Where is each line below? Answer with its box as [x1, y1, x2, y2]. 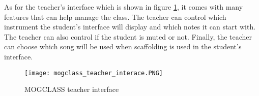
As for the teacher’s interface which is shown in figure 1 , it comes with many [4, 2, 243, 12]
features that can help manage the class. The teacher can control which [4, 11, 226, 22]
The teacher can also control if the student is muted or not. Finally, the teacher [4, 31, 252, 42]
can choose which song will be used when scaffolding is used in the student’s [4, 41, 242, 52]
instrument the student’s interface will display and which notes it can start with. [4, 21, 256, 32]
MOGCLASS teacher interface [24, 84, 119, 94]
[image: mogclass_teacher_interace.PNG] [24, 69, 163, 77]
